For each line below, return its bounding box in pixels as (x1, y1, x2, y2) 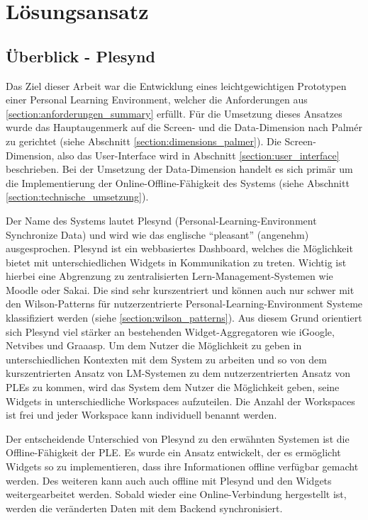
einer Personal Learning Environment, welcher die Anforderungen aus (6, 92, 308, 107)
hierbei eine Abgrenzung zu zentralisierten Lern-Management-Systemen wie (6, 269, 333, 283)
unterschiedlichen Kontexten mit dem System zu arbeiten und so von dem (6, 351, 327, 366)
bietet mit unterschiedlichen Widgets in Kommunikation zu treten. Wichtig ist (6, 254, 347, 269)
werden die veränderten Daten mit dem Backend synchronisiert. (6, 500, 283, 515)
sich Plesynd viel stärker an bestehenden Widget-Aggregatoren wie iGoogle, (6, 324, 335, 339)
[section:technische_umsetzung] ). (6, 189, 149, 204)
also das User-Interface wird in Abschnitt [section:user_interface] (57, 147, 340, 162)
